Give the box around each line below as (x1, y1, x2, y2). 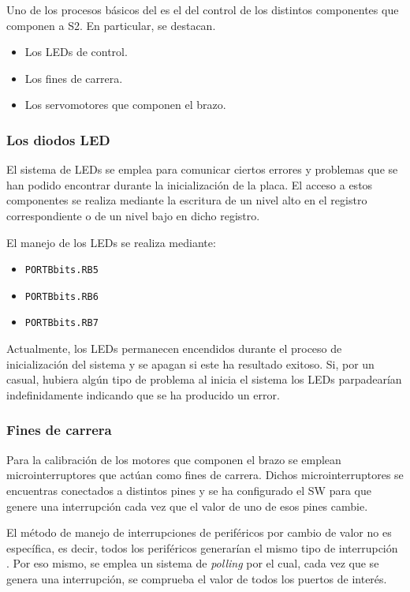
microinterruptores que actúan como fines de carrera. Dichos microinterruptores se (6, 466, 404, 483)
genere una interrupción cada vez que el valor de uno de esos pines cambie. (6, 497, 368, 514)
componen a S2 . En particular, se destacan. (6, 17, 216, 33)
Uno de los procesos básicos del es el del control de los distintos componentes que (6, 2, 399, 17)
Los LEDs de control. (24, 43, 128, 60)
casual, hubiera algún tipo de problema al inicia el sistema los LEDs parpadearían (6, 371, 402, 388)
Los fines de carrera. (24, 69, 123, 86)
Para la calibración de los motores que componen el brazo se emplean (6, 451, 341, 467)
